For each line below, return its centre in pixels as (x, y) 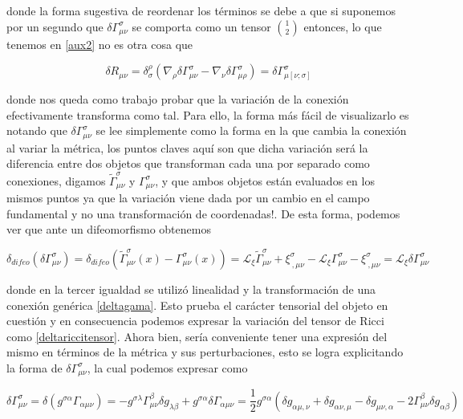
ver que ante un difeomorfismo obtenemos (109, 229)
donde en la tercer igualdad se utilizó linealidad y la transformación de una (191, 289)
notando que (37, 130)
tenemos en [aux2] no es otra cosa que (100, 44)
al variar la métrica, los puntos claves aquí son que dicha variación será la (187, 147)
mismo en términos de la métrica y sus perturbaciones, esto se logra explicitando (205, 352)
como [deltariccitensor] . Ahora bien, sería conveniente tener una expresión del (197, 336)
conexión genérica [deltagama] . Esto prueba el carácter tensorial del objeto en (197, 305)
